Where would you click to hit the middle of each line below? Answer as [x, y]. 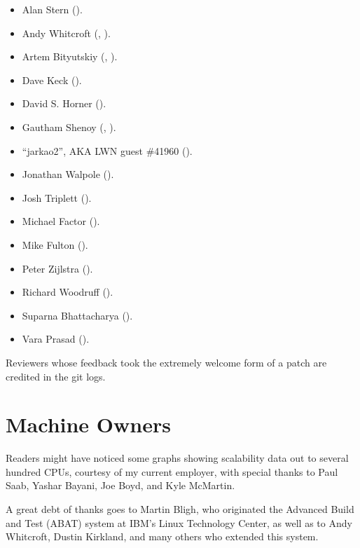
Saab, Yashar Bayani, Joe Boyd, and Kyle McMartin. [120, 485]
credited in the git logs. [56, 376]
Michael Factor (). [61, 221]
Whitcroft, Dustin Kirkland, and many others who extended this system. [162, 536]
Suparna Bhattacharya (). [77, 315]
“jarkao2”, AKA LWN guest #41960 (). [107, 150]
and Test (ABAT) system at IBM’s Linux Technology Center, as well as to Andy [179, 522]
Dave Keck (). [52, 80]
